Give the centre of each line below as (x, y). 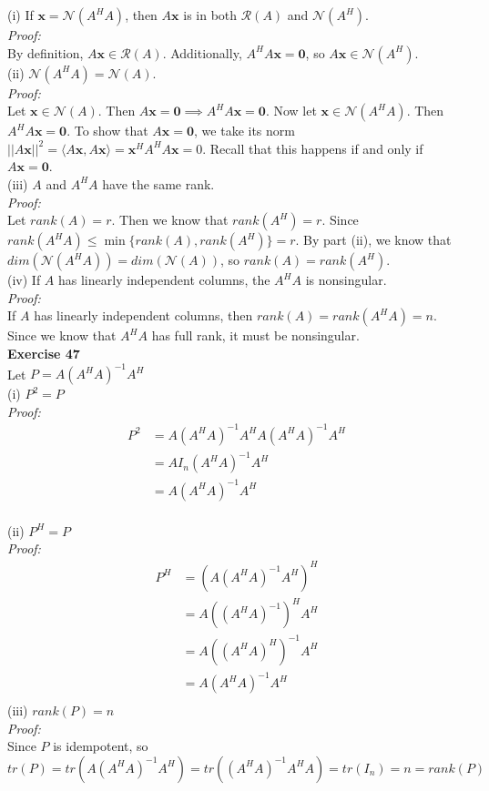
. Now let (291, 111)
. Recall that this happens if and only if (313, 148)
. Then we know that (170, 220)
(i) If (20, 15)
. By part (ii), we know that (373, 240)
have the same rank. (158, 183)
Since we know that (62, 335)
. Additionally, (202, 52)
